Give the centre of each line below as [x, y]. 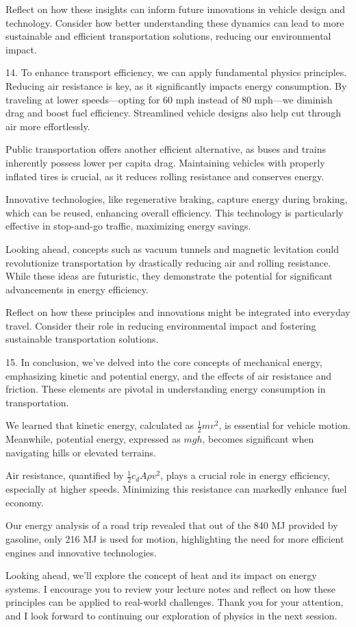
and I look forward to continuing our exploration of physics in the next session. [171, 616]
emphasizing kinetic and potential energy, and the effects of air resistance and [169, 375]
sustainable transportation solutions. [82, 339]
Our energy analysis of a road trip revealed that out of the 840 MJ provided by [172, 525]
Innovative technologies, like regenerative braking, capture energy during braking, [177, 199]
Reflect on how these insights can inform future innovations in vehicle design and [176, 9]
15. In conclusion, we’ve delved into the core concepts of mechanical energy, [164, 362]
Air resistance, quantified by [65, 475]
